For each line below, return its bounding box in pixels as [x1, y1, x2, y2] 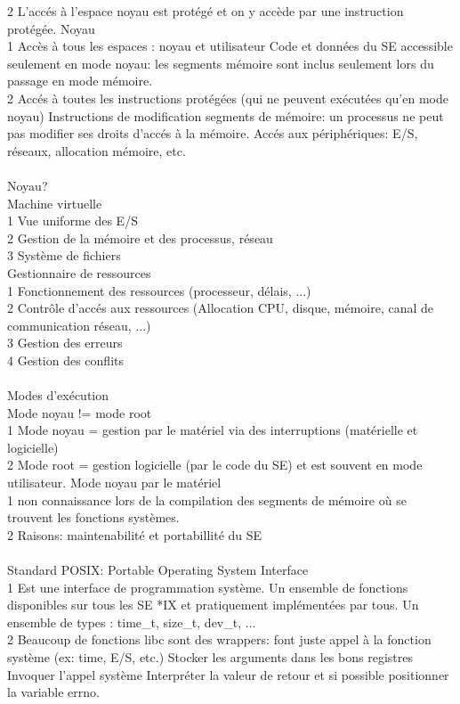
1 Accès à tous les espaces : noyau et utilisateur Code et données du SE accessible [7, 37, 453, 55]
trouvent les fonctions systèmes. [7, 508, 180, 527]
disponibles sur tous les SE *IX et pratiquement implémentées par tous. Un [7, 595, 419, 614]
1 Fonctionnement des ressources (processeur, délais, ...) [7, 281, 311, 299]
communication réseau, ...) [7, 315, 151, 334]
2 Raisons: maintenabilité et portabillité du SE [7, 525, 262, 544]
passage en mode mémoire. [7, 71, 153, 90]
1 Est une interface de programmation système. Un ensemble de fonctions [7, 577, 408, 596]
